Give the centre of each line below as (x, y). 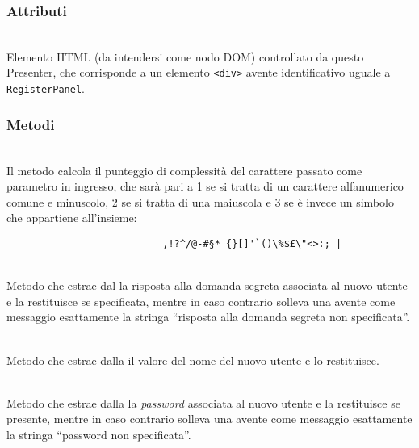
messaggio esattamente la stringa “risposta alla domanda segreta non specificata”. (208, 317)
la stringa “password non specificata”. (99, 434)
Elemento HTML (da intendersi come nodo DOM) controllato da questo (185, 56)
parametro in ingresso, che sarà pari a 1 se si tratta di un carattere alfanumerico (205, 186)
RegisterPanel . (46, 88)
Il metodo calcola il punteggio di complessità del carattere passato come (184, 170)
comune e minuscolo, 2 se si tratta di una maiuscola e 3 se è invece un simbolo (200, 201)
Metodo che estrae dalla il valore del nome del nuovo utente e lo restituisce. (193, 360)
